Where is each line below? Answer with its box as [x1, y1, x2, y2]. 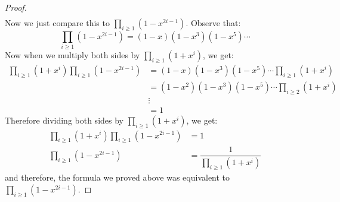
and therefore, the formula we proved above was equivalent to [5, 171, 230, 184]
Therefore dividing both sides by [5, 113, 123, 126]
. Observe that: [186, 17, 241, 29]
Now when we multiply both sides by [5, 49, 140, 61]
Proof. [5, 1, 27, 13]
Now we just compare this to [5, 17, 110, 29]
